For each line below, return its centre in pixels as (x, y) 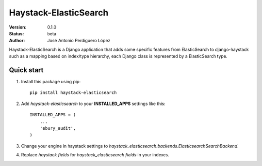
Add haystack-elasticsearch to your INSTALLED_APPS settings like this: (93, 104)
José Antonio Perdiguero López (79, 41)
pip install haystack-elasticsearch (73, 93)
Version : (18, 27)
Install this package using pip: (51, 82)
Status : (16, 33)
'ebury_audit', (58, 128)
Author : (17, 41)
